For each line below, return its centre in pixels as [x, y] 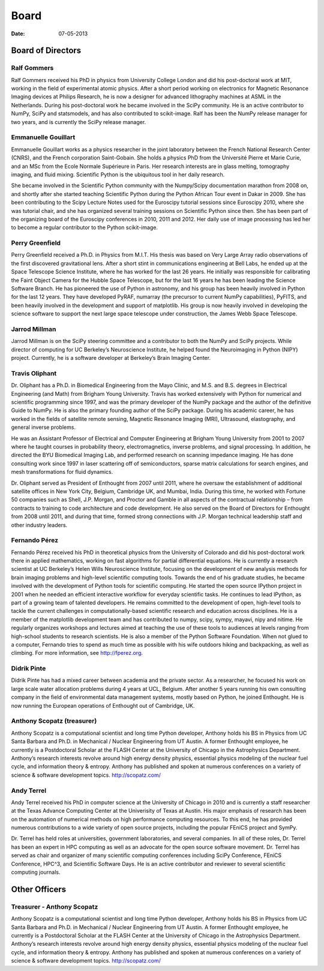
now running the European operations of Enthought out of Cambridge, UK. [103, 705]
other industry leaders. [39, 525]
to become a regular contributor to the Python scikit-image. [85, 227]
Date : [18, 34]
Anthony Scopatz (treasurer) [54, 721]
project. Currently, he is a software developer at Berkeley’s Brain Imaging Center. [111, 358]
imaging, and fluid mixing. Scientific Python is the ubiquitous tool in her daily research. [118, 175]
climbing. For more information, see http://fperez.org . [77, 653]
